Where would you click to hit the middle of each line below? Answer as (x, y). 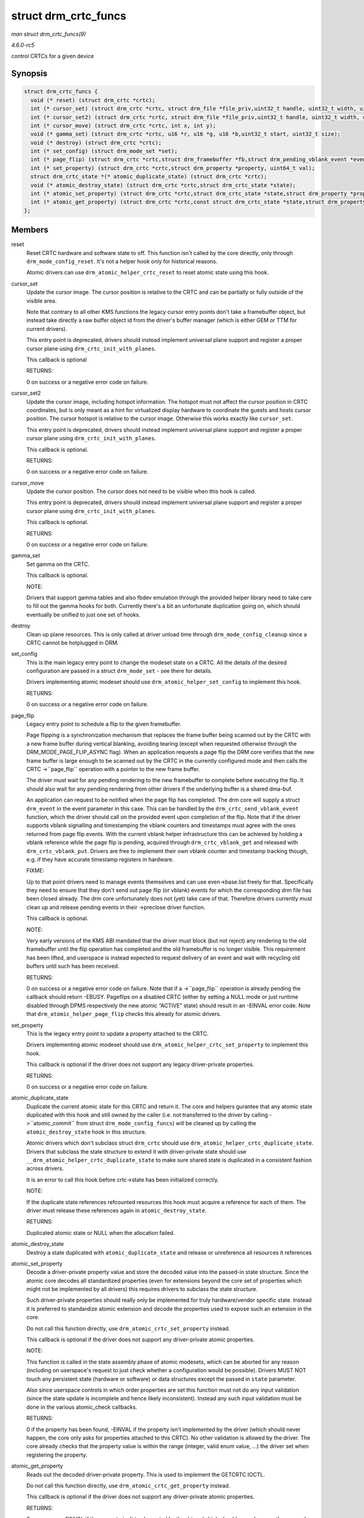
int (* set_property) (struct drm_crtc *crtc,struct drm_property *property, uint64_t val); (173, 168)
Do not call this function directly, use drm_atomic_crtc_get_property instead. (128, 1485)
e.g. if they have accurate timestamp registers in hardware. (100, 859)
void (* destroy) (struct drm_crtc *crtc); (96, 142)
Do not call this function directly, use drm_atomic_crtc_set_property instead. (128, 1328)
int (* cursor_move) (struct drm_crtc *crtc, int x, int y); (123, 125)
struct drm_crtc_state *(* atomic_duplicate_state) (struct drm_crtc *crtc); (149, 177)
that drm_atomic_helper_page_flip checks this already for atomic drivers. (124, 1014)
